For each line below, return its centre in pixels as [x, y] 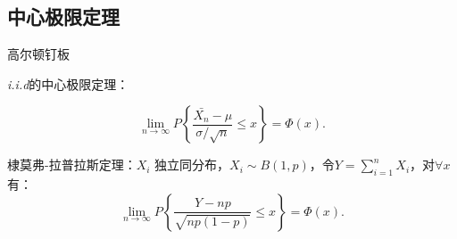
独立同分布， [192, 165]
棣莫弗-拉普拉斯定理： [72, 165]
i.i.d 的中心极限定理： [68, 83]
